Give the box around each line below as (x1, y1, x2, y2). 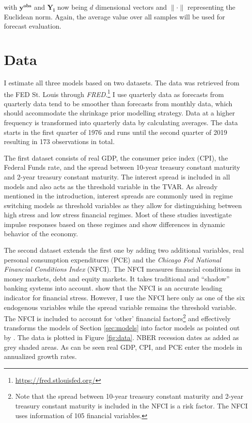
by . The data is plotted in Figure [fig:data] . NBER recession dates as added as (4, 332, 239, 342)
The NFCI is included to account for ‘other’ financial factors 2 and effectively (4, 312, 231, 323)
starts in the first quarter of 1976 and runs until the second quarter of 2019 (4, 127, 227, 137)
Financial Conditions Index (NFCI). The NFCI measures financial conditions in (4, 264, 241, 274)
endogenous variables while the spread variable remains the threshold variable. (4, 302, 237, 312)
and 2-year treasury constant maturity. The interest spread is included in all (4, 171, 230, 181)
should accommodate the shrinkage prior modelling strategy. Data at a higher (4, 108, 235, 118)
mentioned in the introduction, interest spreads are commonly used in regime (4, 191, 233, 201)
